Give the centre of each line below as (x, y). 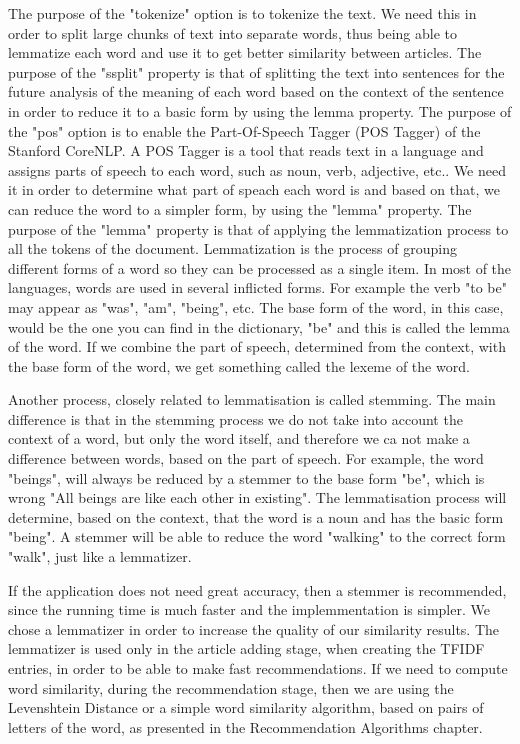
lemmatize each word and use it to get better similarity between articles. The (245, 52)
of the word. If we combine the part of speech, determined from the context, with (257, 346)
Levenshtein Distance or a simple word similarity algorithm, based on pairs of (246, 707)
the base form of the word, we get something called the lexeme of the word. (239, 365)
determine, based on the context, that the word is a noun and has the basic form (256, 516)
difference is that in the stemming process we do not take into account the (235, 418)
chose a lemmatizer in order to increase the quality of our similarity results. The (254, 628)
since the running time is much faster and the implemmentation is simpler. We (249, 609)
